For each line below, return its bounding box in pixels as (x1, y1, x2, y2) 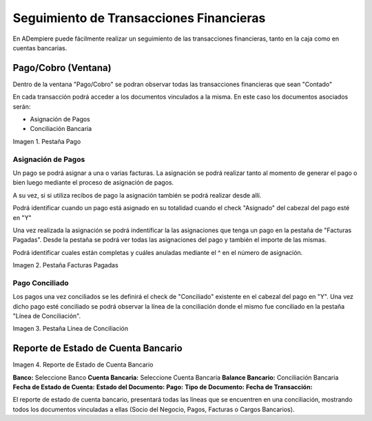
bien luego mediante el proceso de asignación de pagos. (12, 178, 174, 187)
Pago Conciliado (12, 278, 69, 287)
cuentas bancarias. (12, 43, 68, 52)
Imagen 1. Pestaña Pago (12, 137, 81, 145)
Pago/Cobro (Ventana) (12, 62, 112, 74)
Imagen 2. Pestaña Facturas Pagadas (12, 261, 118, 269)
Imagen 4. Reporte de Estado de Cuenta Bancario (12, 360, 154, 369)
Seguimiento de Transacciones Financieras (12, 10, 266, 25)
